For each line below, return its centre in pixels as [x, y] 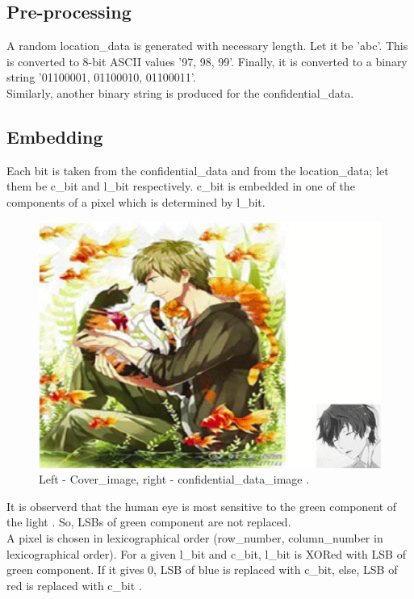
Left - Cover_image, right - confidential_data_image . [174, 479]
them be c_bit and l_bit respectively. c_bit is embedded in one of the [181, 186]
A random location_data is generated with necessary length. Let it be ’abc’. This [207, 46]
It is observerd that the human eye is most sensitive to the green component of [202, 506]
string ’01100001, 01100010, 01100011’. [101, 77]
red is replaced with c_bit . [74, 585]
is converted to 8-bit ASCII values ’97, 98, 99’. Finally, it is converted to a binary [207, 61]
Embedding [55, 136]
